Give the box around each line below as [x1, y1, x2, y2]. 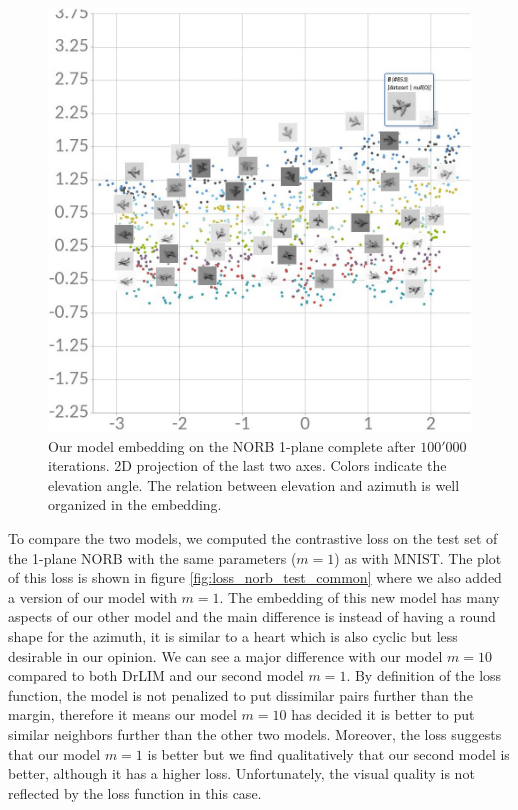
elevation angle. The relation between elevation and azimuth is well [48, 474, 460, 495]
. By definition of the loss [346, 665, 502, 686]
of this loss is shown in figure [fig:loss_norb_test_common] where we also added [8, 567, 502, 588]
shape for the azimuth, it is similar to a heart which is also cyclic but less [8, 625, 458, 646]
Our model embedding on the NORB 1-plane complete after [48, 435, 416, 456]
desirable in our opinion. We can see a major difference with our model [8, 645, 443, 666]
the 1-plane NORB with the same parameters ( [8, 547, 297, 568]
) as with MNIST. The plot [334, 547, 502, 568]
